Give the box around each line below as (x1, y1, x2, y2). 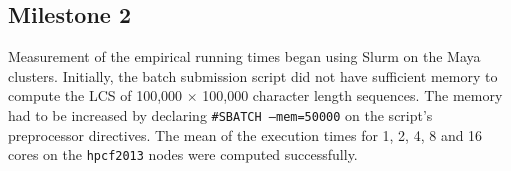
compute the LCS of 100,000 (8, 85, 183, 106)
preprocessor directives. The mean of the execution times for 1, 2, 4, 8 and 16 (8, 124, 483, 145)
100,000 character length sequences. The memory (202, 85, 503, 106)
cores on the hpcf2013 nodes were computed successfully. (8, 144, 358, 165)
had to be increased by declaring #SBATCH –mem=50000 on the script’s (8, 104, 433, 125)
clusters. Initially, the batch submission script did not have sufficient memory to (8, 65, 498, 86)
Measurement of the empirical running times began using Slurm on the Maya (8, 46, 481, 67)
